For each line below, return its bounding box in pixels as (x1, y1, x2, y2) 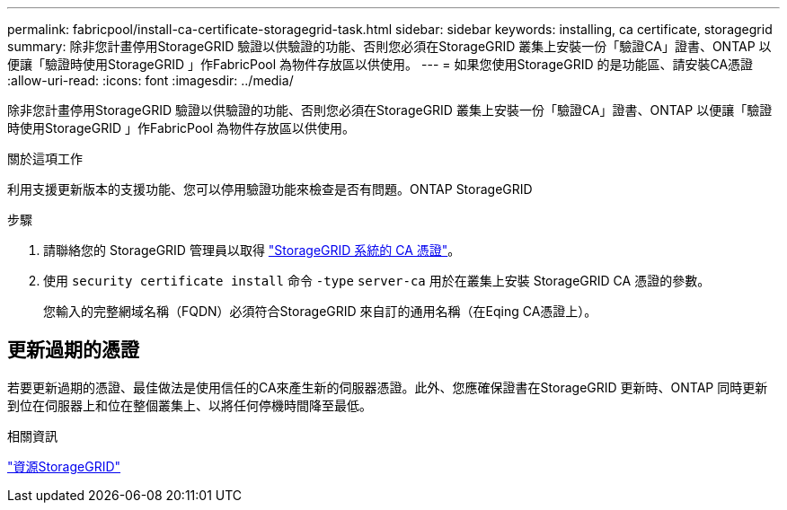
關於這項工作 (7, 151, 83, 166)
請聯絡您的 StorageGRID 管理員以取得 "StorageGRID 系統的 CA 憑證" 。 (43, 242, 461, 258)
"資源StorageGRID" (7, 458, 121, 474)
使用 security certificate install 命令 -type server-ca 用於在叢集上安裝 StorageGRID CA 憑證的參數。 (43, 273, 711, 288)
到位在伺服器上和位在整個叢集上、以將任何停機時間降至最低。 (7, 397, 372, 413)
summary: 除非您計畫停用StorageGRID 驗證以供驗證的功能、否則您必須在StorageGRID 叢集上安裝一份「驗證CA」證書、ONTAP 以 (7, 39, 772, 54)
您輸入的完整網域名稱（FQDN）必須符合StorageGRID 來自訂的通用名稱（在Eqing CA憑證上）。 (43, 303, 597, 319)
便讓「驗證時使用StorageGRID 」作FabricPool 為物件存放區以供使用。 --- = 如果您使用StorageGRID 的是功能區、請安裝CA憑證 (7, 57, 754, 72)
